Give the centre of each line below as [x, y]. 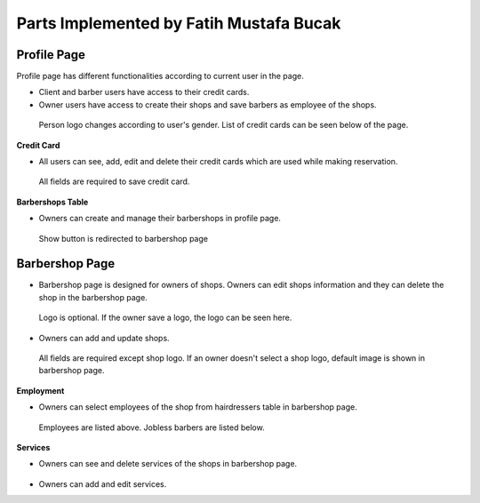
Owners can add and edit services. [103, 483]
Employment [40, 390]
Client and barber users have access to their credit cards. [144, 92]
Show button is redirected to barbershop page [124, 238]
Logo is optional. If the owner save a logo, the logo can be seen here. [165, 318]
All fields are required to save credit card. [114, 181]
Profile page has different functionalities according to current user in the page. [160, 76]
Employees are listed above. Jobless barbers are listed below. [152, 427]
